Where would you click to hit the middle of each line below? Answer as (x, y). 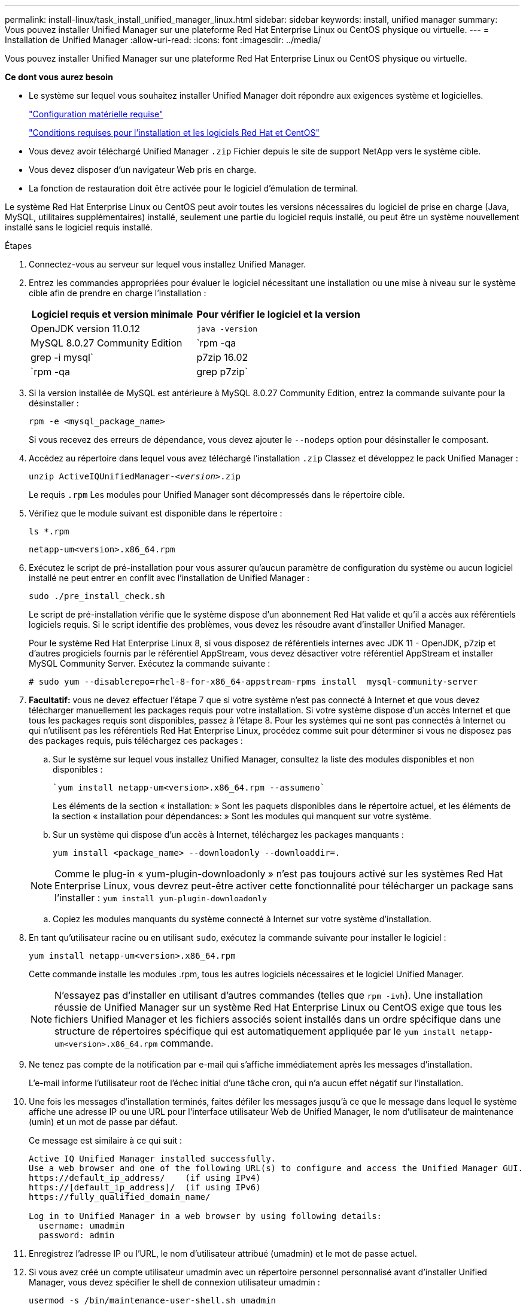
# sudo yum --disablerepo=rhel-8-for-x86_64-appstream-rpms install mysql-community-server (253, 682)
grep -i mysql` (62, 357)
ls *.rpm (49, 531)
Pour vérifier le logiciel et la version (278, 314)
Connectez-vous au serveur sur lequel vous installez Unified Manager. (168, 264)
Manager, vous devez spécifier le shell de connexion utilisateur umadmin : (174, 1282)
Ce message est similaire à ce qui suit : (106, 1140)
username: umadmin (82, 1226)
